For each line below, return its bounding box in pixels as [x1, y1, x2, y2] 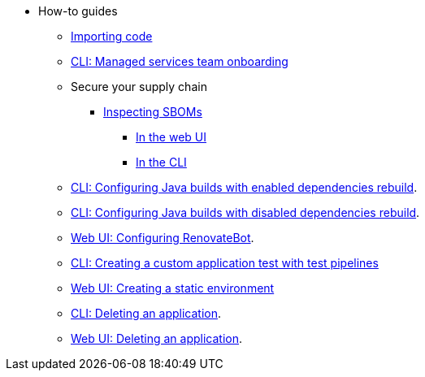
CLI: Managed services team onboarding [71, 54, 288, 68]
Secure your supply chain [71, 80, 207, 93]
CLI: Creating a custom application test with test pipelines [71, 256, 379, 270]
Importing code [71, 29, 153, 43]
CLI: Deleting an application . [71, 306, 221, 320]
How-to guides [38, 4, 118, 18]
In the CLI [136, 155, 187, 169]
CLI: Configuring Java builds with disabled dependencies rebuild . [71, 206, 420, 219]
